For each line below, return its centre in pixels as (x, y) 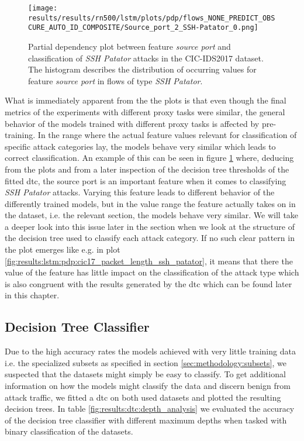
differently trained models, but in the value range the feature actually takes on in (150, 203)
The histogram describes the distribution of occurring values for (142, 69)
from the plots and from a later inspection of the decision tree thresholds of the (147, 169)
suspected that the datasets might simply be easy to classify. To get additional (145, 374)
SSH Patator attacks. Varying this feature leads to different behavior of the (140, 192)
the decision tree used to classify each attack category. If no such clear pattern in (150, 238)
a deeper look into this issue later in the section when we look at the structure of (150, 226)
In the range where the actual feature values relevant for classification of (167, 135)
